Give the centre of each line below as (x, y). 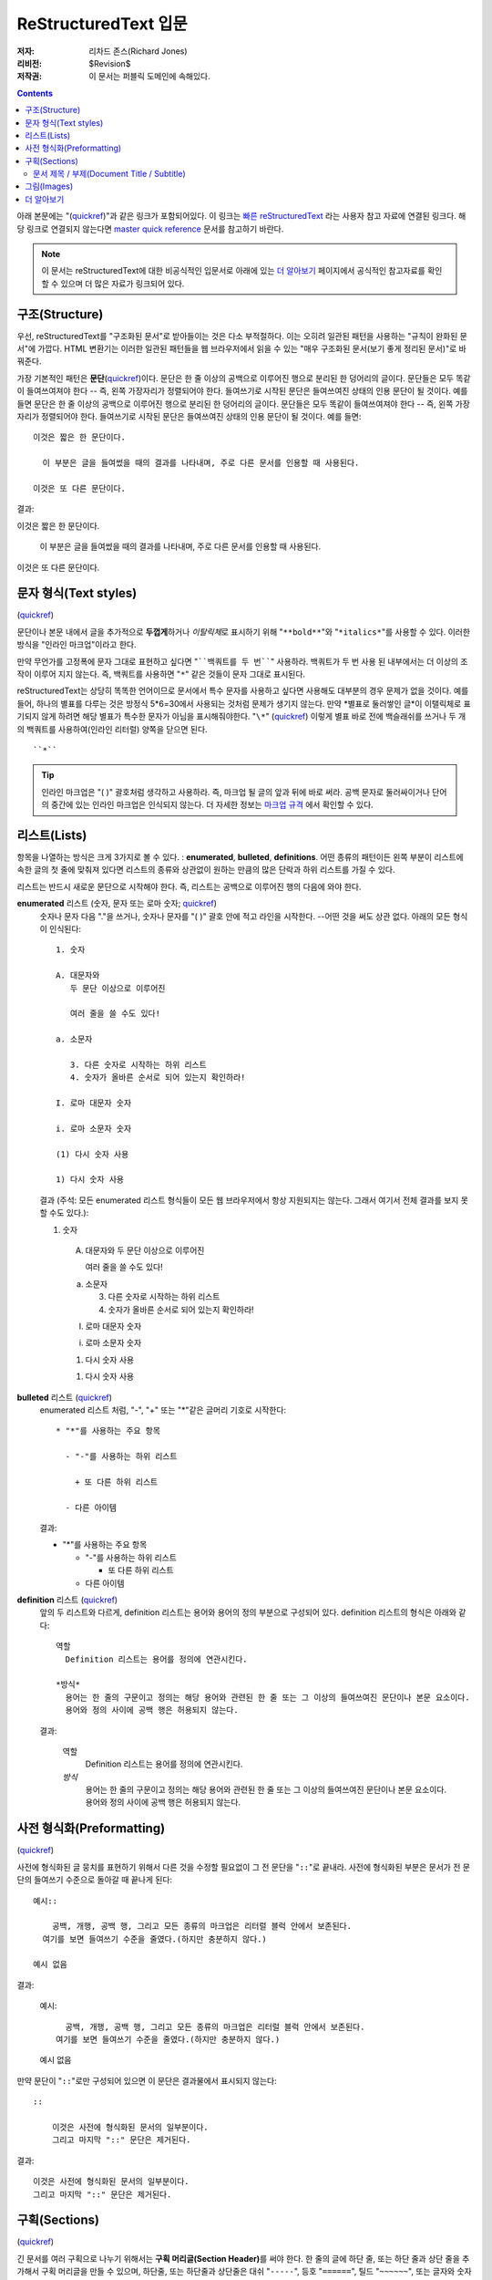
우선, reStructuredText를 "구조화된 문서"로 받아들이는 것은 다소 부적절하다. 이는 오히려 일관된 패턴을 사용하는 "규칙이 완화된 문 (242, 336)
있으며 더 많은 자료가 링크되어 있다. (123, 284)
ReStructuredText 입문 (102, 24)
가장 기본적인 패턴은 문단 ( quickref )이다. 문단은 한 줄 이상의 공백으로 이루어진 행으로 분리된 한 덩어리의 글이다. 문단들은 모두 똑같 (244, 378)
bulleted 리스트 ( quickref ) (65, 1397)
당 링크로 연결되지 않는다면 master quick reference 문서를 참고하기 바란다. (150, 229)
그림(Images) (49, 186)
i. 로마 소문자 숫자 (94, 1128)
